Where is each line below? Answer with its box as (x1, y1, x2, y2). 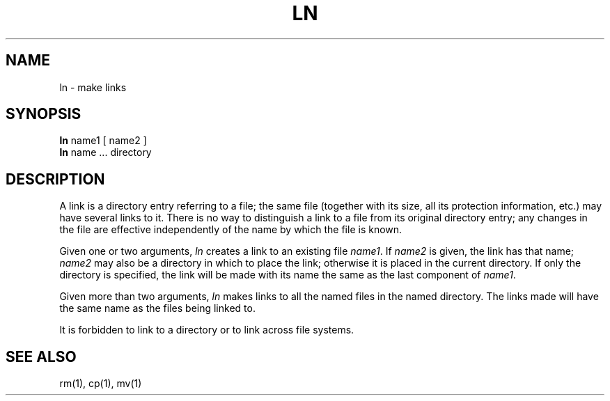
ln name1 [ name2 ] (59, 134, 147, 147)
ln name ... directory (59, 146, 152, 159)
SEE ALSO (6, 347, 77, 365)
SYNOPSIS (6, 105, 81, 123)
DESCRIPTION (6, 170, 105, 188)
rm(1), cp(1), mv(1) (59, 377, 142, 390)
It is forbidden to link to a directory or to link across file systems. (59, 324, 354, 336)
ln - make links (59, 81, 127, 93)
